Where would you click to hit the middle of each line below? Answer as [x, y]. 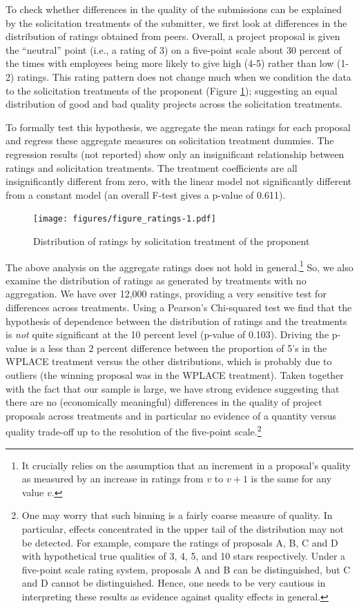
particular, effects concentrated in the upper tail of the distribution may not [183, 528]
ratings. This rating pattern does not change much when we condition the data [184, 76]
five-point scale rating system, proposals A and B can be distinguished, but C [186, 569]
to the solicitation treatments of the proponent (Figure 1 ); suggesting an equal [172, 90]
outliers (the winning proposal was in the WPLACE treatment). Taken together [175, 374]
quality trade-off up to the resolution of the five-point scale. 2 [134, 430]
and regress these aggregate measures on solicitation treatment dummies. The [170, 140]
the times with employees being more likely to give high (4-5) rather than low [170, 63]
